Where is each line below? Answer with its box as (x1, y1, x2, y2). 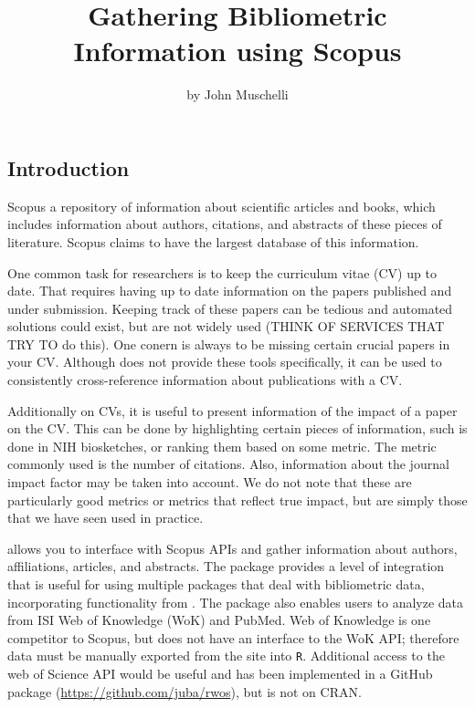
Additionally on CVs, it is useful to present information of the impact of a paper (7, 401, 458, 420)
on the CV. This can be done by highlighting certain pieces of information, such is (7, 419, 468, 438)
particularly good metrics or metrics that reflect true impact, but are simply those (7, 490, 468, 509)
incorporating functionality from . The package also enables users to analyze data (7, 592, 464, 611)
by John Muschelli (186, 85, 289, 104)
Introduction (7, 153, 130, 182)
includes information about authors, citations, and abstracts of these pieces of (7, 214, 442, 234)
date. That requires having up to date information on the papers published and (7, 281, 452, 300)
